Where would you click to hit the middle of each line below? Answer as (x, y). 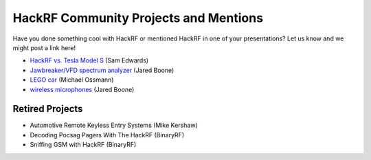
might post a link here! (44, 47)
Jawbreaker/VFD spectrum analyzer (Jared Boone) (102, 70)
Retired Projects (48, 109)
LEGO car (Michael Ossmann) (72, 80)
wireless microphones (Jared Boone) (82, 89)
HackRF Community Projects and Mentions (138, 18)
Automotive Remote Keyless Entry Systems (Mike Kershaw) (114, 125)
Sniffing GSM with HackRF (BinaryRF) (83, 145)
